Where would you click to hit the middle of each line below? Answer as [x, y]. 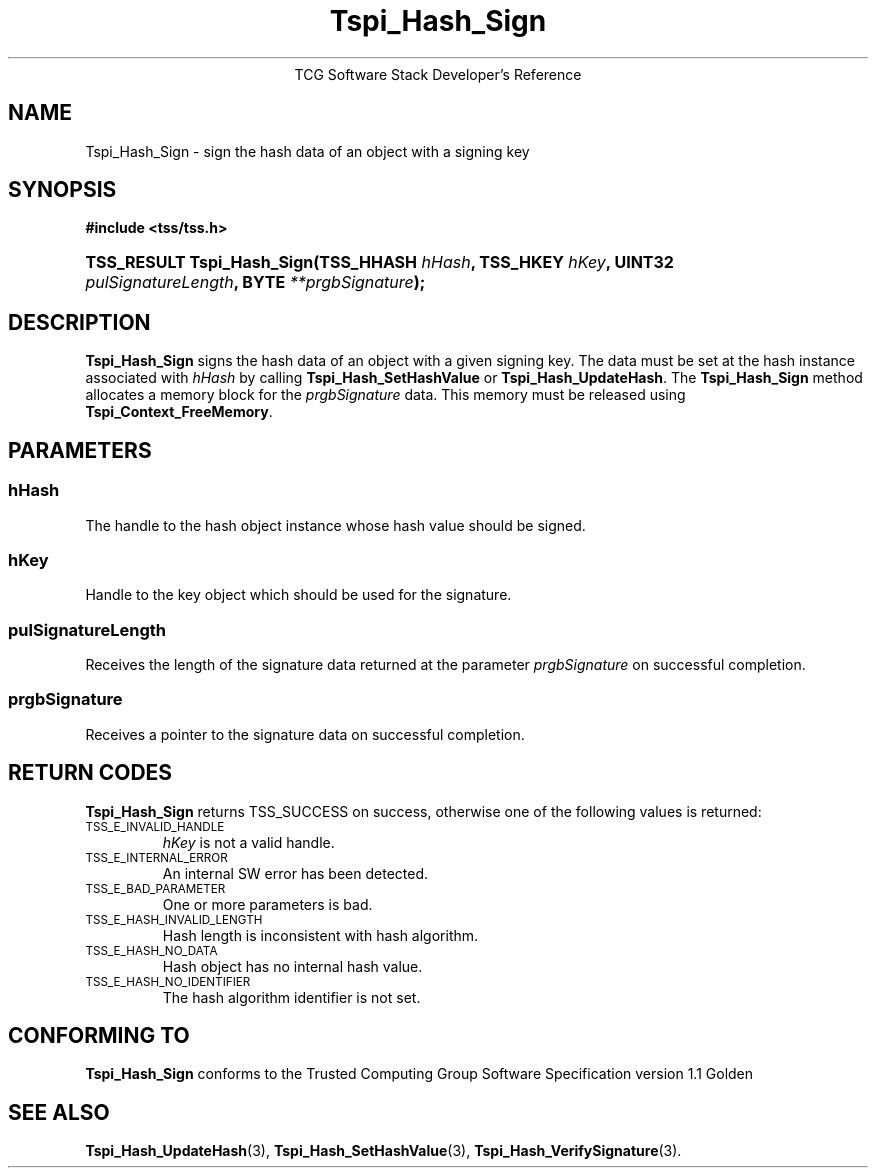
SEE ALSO [59, 1112]
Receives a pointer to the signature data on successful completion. [305, 734]
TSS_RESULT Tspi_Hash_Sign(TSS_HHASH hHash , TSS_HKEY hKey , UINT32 [379, 262]
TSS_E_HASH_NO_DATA [151, 950]
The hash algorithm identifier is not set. [291, 997]
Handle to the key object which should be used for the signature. [298, 595]
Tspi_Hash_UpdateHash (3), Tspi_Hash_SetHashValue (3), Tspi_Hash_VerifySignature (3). [383, 1151]
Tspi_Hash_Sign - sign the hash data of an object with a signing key [307, 151]
